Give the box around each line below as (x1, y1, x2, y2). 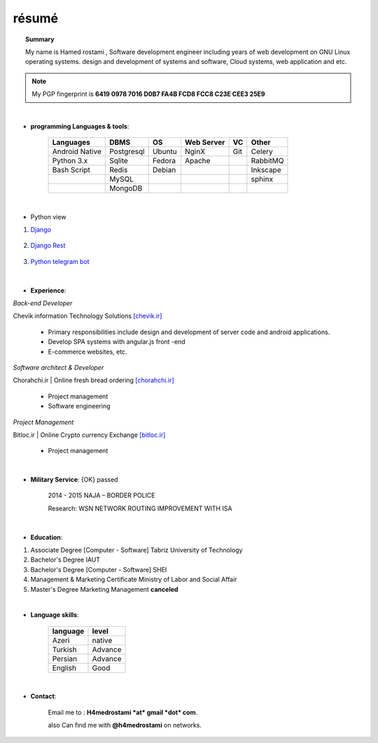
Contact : (30, 692, 57, 700)
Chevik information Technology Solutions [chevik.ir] (13, 312, 162, 320)
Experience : (30, 286, 66, 294)
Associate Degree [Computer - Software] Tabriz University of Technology (30, 546, 243, 555)
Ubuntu (152, 147, 178, 157)
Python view (30, 212, 66, 221)
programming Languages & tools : (30, 122, 129, 130)
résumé (13, 11, 59, 26)
